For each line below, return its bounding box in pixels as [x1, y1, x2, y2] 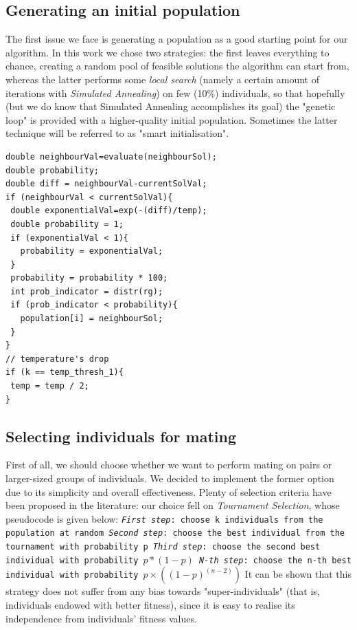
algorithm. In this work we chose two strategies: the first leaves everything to [5, 45, 330, 59]
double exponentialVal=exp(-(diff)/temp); [10, 206, 207, 216]
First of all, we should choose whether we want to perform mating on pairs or [5, 457, 332, 472]
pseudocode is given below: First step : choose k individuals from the [5, 511, 323, 525]
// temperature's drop [5, 354, 109, 364]
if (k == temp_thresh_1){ [5, 367, 124, 378]
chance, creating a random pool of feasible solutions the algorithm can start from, [5, 58, 349, 73]
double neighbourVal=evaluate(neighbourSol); [5, 151, 217, 162]
